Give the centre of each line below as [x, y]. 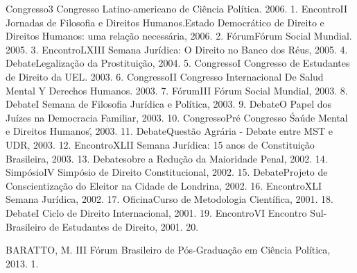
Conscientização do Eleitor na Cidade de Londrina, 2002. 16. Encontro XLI [164, 185]
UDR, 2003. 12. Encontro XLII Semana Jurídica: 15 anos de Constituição [160, 144]
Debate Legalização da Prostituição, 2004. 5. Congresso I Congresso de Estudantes [178, 63]
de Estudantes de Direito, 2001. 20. [124, 226]
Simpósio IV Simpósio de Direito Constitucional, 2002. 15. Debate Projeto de [167, 172]
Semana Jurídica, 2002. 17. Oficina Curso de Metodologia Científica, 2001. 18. [169, 199]
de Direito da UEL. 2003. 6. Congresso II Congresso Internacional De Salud [165, 76]
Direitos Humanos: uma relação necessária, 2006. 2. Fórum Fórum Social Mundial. [179, 36]
